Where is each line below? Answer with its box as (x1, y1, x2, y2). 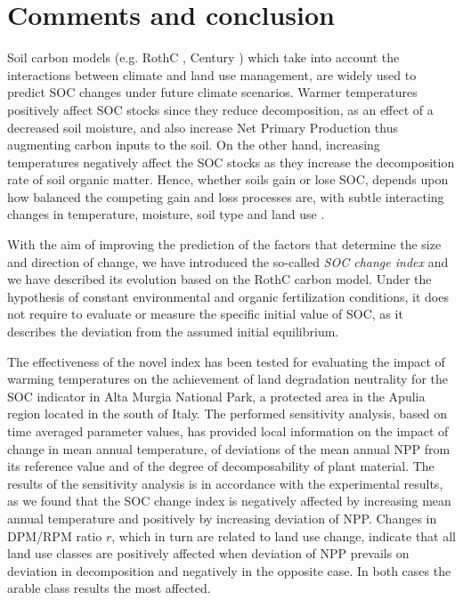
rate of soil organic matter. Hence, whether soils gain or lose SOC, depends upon (7, 170, 449, 189)
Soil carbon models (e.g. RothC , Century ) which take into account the (7, 48, 400, 67)
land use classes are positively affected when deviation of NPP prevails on (7, 544, 410, 563)
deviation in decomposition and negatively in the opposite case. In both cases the (7, 561, 451, 580)
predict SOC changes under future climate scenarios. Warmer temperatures (7, 83, 418, 101)
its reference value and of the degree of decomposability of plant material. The (7, 457, 435, 475)
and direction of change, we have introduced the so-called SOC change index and (7, 252, 449, 271)
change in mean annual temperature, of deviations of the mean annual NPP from (7, 439, 451, 458)
